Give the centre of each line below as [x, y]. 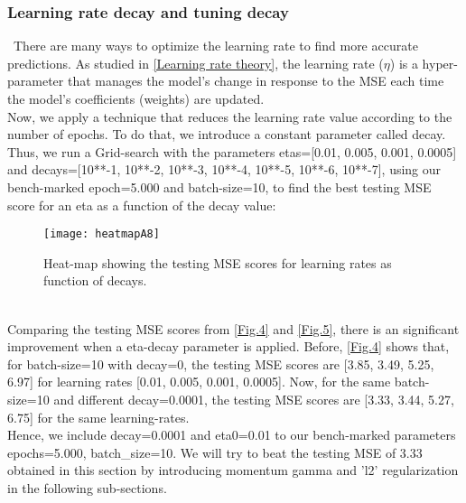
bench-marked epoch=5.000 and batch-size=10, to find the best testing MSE [219, 186]
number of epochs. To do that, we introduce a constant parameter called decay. [227, 134]
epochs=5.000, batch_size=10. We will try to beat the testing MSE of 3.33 [215, 452]
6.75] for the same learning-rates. [98, 417]
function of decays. [95, 280]
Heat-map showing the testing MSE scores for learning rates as [218, 262]
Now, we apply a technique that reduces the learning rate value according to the [230, 116]
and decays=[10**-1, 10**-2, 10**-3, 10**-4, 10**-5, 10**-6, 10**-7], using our [224, 169]
